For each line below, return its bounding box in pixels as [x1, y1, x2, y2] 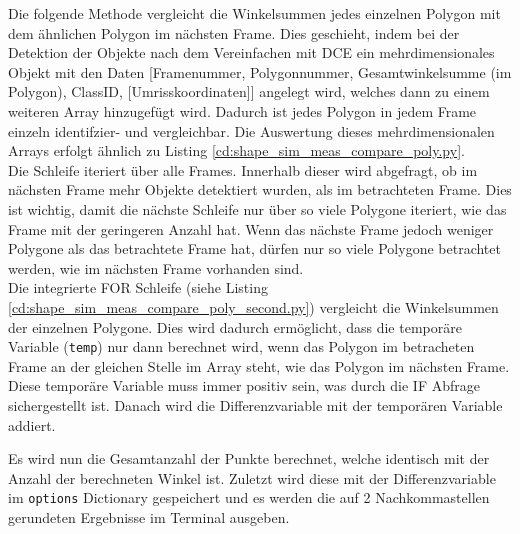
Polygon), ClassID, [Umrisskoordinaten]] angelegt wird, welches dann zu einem [8, 81, 490, 102]
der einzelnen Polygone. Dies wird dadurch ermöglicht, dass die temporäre [8, 316, 462, 337]
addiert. [8, 414, 56, 435]
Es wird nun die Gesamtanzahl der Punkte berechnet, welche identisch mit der [8, 448, 490, 469]
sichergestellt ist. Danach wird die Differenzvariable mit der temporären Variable [8, 394, 503, 415]
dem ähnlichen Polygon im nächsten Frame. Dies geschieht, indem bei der [8, 22, 460, 43]
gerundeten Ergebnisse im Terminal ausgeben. [8, 506, 290, 527]
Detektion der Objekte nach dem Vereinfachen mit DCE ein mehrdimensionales [8, 42, 495, 63]
